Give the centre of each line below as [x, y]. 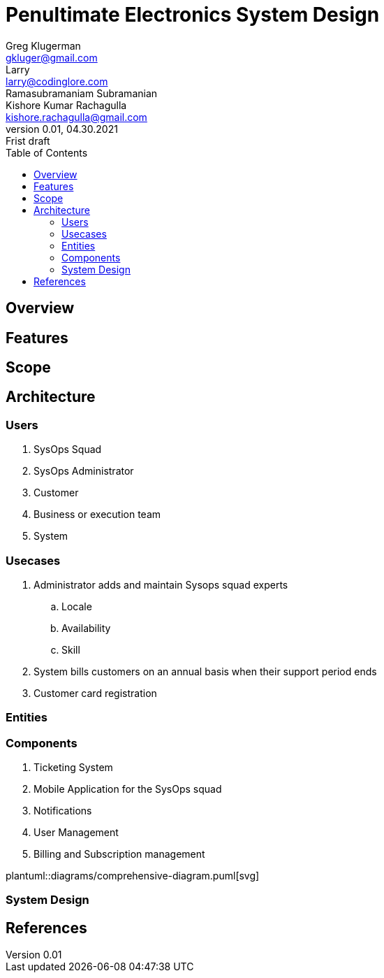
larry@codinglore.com [57, 81]
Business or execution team [97, 515]
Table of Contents [47, 152]
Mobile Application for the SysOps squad [128, 789]
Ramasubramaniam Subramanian [82, 93]
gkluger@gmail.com [52, 57]
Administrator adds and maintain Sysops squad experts [161, 584]
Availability [86, 628]
